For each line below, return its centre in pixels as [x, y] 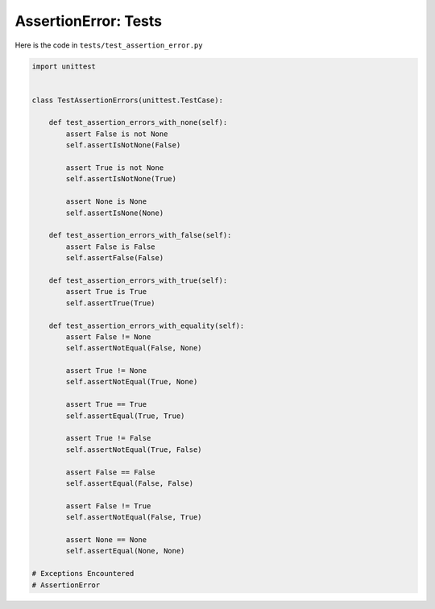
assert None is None [106, 202]
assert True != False [108, 438]
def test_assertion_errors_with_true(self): [138, 280]
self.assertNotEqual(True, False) [134, 449]
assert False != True [108, 506]
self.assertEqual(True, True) [125, 416]
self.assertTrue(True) [111, 303]
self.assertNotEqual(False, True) [134, 517]
